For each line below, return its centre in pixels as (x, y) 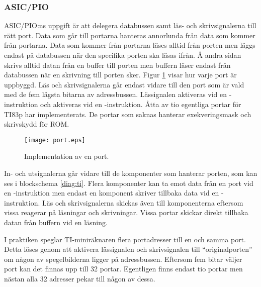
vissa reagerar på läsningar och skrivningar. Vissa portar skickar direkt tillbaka (126, 212)
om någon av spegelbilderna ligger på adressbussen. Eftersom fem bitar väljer (123, 259)
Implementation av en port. (67, 156)
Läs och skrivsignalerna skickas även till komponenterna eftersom (143, 202)
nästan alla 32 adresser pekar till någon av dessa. (80, 278)
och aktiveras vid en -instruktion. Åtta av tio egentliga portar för (141, 104)
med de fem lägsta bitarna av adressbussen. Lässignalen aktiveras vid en (116, 94)
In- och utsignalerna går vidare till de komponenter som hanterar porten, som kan (131, 173)
